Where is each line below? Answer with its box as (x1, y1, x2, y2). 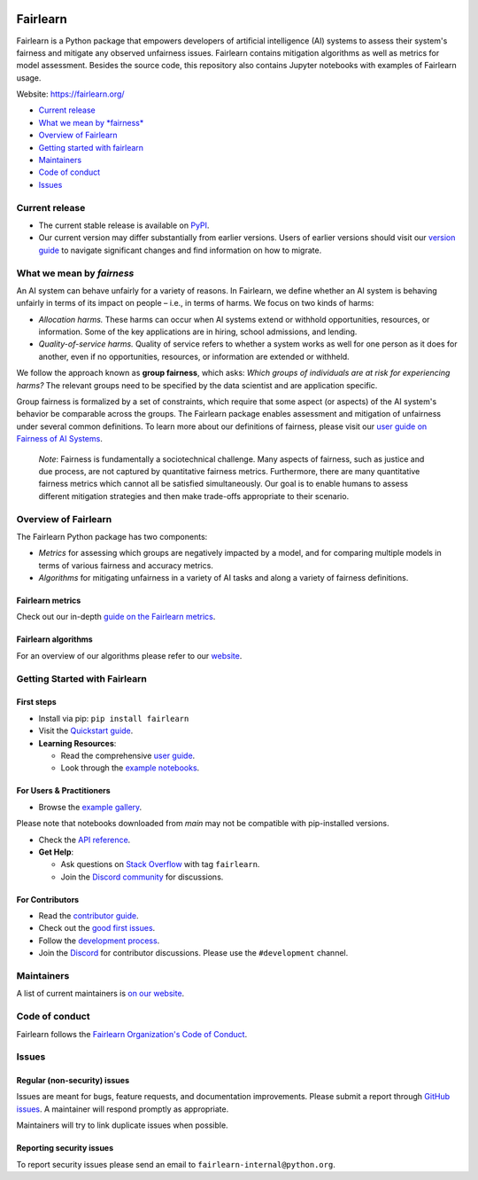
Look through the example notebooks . (60, 762, 200, 773)
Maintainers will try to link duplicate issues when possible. (16, 1120, 229, 1130)
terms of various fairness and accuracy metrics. (38, 559, 214, 571)
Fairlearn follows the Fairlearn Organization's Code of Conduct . (16, 1028, 248, 1039)
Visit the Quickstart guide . (38, 725, 134, 736)
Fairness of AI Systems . (16, 434, 104, 444)
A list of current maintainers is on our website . (16, 989, 185, 999)
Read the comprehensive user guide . (60, 750, 196, 761)
